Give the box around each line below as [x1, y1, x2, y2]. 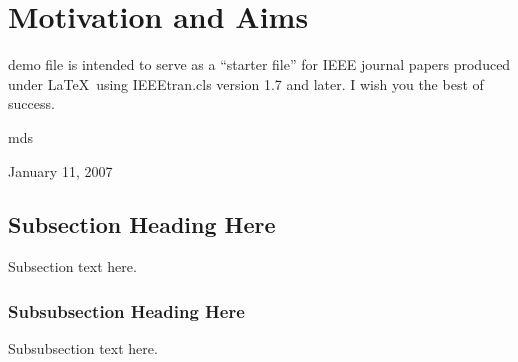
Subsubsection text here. [8, 338, 158, 359]
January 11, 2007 [8, 160, 113, 181]
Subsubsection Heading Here [8, 298, 245, 323]
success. [8, 93, 55, 114]
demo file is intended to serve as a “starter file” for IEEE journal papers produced [8, 54, 511, 75]
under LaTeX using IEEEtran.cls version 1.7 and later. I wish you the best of [8, 73, 484, 94]
